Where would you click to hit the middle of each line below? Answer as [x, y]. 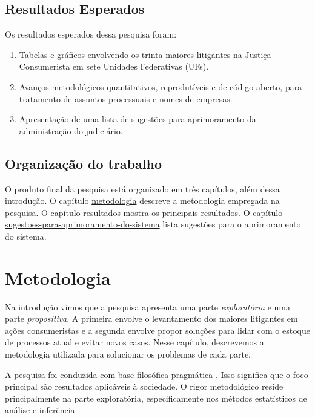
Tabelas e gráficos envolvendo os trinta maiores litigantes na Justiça [145, 54]
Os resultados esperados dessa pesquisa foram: [91, 34]
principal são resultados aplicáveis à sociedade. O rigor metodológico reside [144, 386]
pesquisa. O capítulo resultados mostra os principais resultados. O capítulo [144, 212]
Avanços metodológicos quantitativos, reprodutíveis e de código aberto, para [161, 86]
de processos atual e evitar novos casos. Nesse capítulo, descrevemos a [134, 342]
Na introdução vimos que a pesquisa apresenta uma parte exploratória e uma [148, 306]
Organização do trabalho [84, 163]
